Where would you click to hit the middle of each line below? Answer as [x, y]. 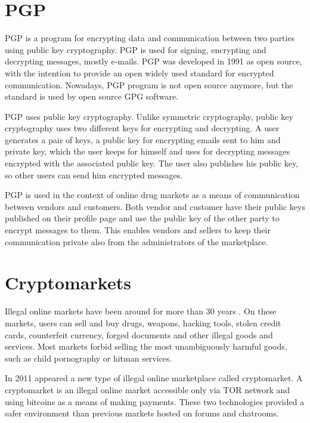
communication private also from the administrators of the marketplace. [137, 241]
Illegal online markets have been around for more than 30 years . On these [141, 311]
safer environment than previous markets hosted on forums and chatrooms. [142, 413]
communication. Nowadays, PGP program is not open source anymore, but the [149, 84]
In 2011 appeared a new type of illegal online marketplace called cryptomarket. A [154, 378]
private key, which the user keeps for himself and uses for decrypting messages [148, 151]
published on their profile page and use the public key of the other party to [142, 218]
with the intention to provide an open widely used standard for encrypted [139, 72]
